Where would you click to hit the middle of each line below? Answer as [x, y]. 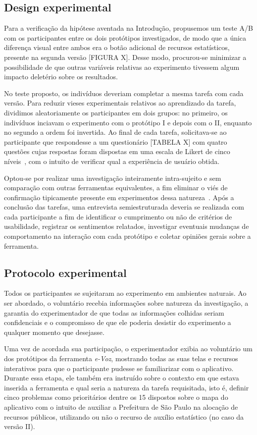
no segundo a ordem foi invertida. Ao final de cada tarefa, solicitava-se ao [115, 132]
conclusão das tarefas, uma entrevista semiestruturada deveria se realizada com [124, 207]
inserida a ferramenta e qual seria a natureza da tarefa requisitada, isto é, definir [127, 387]
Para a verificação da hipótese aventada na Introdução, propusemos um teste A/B [128, 28]
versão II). [20, 426]
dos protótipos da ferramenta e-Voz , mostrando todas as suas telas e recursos [121, 358]
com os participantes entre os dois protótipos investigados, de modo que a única [125, 37]
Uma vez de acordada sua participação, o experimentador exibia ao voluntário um [128, 349]
